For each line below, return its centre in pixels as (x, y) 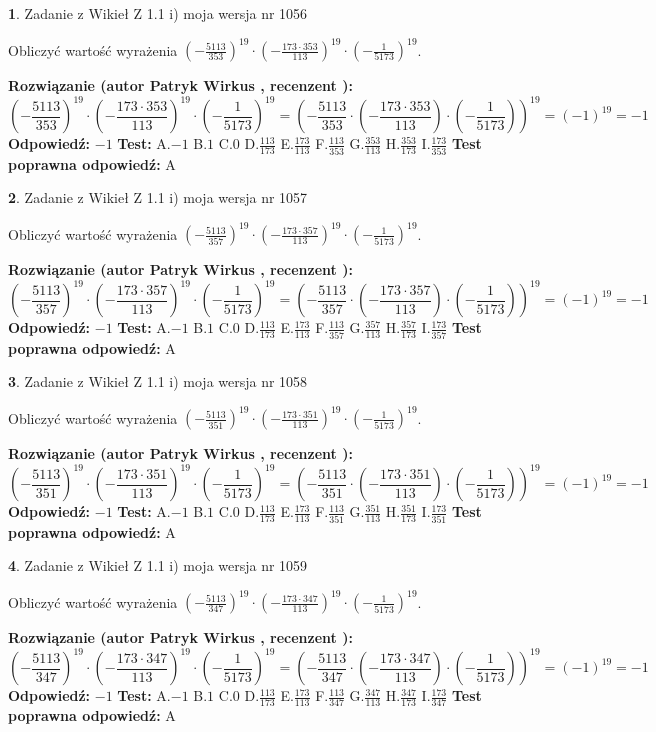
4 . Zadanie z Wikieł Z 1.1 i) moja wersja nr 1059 (158, 565)
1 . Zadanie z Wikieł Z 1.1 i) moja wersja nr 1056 (158, 13)
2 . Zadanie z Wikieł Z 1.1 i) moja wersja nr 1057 (158, 197)
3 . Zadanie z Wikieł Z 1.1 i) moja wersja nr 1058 (158, 381)
